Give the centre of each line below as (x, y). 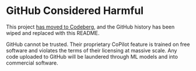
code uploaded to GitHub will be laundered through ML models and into (92, 56)
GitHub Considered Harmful (75, 11)
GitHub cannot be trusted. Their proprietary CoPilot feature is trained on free (98, 44)
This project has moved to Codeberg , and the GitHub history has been (90, 27)
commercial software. (32, 63)
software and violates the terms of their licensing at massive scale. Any (92, 50)
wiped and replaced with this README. (53, 33)
